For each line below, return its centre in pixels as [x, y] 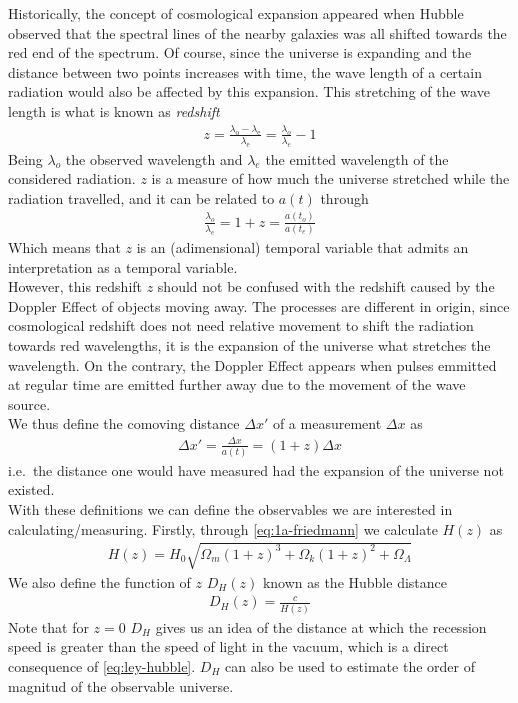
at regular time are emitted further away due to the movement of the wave [237, 384]
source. [29, 403]
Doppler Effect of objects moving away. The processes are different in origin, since [259, 305]
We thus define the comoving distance [124, 423]
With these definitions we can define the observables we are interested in [230, 509]
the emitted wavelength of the [357, 158]
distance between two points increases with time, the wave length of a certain [245, 71]
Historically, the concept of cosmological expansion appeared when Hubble [236, 13]
